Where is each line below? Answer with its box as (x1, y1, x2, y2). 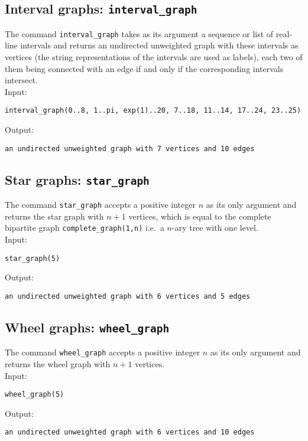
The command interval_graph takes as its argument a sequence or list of (5, 27, 274, 40)
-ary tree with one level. (171, 221, 258, 234)
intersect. (5, 74, 38, 86)
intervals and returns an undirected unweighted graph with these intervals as (20, 39, 299, 51)
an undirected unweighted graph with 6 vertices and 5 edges (5, 292, 251, 300)
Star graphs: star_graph (5, 170, 150, 188)
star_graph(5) (5, 254, 60, 263)
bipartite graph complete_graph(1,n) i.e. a (5, 221, 164, 234)
